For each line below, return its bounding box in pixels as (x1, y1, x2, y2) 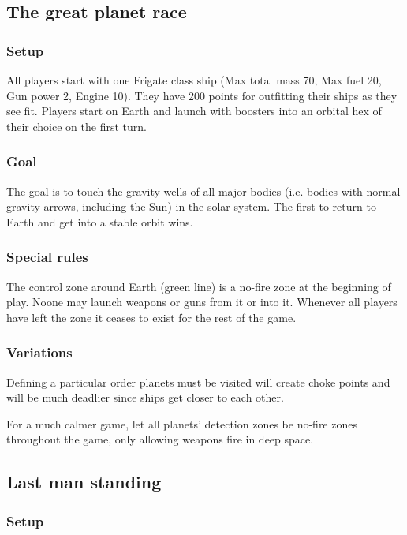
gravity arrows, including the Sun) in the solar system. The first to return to (6, 198, 376, 215)
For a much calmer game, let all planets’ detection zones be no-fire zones (6, 415, 357, 432)
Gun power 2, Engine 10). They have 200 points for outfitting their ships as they (6, 87, 398, 103)
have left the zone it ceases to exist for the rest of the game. (6, 309, 297, 325)
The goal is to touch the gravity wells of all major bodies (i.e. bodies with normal (6, 182, 401, 199)
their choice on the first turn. (6, 118, 147, 134)
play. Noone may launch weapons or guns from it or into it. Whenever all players (6, 294, 398, 310)
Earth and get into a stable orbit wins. (6, 213, 193, 230)
